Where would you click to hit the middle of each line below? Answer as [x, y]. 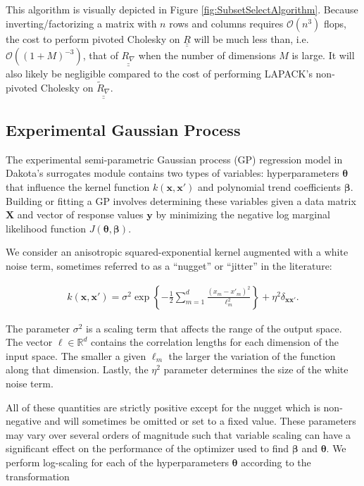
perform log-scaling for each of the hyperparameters [117, 462]
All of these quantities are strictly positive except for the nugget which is [163, 407]
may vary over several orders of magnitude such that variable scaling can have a [178, 434]
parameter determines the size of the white [256, 369]
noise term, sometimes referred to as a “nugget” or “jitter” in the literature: [169, 265]
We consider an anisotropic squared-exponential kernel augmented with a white [177, 252]
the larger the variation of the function [252, 355]
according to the [276, 462]
